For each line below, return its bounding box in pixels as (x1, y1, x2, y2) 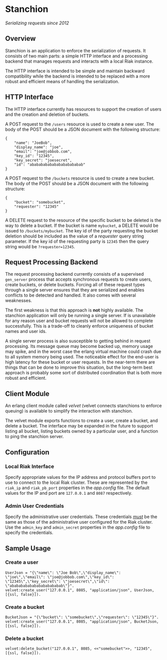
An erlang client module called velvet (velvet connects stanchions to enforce (5, 403, 162, 409)
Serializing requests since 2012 (5, 20, 70, 26)
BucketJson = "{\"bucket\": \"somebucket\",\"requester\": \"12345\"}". (5, 615, 159, 620)
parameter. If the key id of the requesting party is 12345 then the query (5, 238, 149, 244)
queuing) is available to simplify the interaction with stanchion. (5, 408, 133, 414)
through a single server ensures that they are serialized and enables (5, 287, 145, 293)
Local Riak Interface (5, 463, 55, 470)
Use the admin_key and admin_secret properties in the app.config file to (5, 524, 151, 531)
